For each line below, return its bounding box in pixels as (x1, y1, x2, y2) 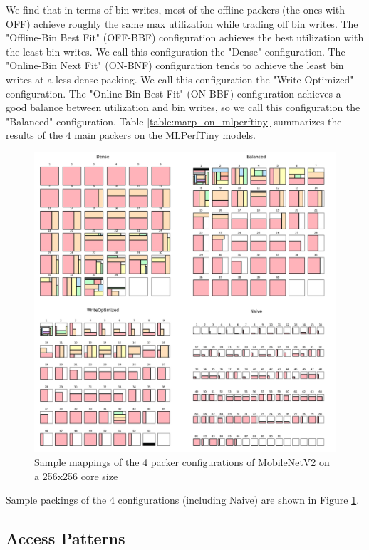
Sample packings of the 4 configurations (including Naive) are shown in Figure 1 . (6, 492, 360, 507)
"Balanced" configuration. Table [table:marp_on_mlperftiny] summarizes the (6, 113, 342, 128)
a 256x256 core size (34, 468, 118, 483)
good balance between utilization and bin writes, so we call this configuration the (6, 100, 360, 115)
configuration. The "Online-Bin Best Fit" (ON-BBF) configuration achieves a (6, 85, 341, 100)
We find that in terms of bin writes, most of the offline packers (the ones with (6, 2, 345, 16)
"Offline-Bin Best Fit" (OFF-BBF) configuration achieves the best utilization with (6, 30, 364, 45)
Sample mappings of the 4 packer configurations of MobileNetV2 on (34, 455, 330, 469)
